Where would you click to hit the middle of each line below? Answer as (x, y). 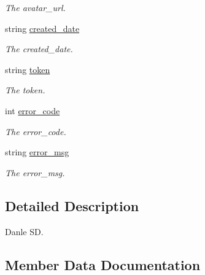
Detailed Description (72, 205)
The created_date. (39, 49)
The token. (25, 90)
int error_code (33, 110)
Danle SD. (24, 231)
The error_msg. (35, 172)
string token (28, 69)
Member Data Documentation (103, 264)
